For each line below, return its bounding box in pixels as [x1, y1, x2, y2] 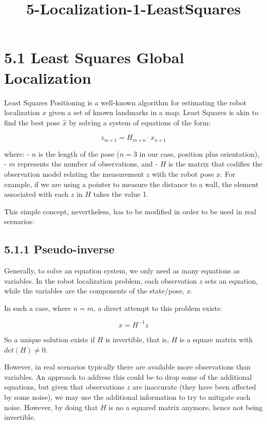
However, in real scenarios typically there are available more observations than [4, 361, 251, 372]
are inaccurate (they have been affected [132, 381, 256, 392]
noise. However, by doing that [4, 401, 98, 412]
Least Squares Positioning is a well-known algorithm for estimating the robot [4, 97, 246, 107]
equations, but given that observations [4, 381, 125, 392]
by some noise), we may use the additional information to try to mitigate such [4, 391, 251, 402]
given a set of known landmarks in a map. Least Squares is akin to [48, 107, 259, 118]
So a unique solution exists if [4, 334, 95, 344]
